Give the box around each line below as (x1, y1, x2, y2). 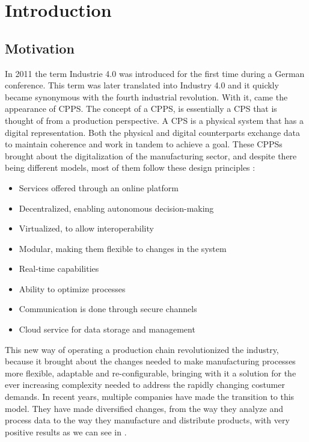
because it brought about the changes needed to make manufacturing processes (5, 355, 296, 367)
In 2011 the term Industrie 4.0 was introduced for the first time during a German (5, 67, 305, 79)
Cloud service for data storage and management (19, 323, 195, 336)
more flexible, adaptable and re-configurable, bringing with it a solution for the (5, 366, 296, 379)
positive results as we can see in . (5, 425, 127, 438)
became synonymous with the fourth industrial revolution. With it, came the (5, 90, 288, 103)
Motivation (5, 38, 75, 57)
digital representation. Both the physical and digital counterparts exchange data (5, 126, 301, 138)
